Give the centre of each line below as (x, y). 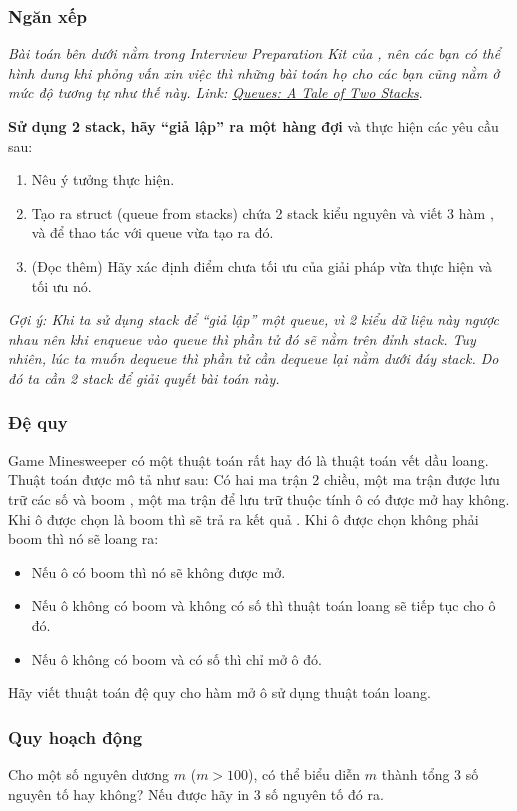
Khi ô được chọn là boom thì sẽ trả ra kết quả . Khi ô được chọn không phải (243, 518)
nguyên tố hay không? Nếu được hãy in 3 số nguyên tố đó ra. (196, 793)
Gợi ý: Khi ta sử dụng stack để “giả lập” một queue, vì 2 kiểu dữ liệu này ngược (253, 319)
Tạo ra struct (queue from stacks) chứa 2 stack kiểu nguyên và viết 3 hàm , (262, 212)
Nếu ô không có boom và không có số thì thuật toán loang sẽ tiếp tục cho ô (263, 605)
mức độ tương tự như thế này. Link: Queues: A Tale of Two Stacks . (215, 92)
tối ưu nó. (61, 285)
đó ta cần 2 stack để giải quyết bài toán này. (144, 377)
